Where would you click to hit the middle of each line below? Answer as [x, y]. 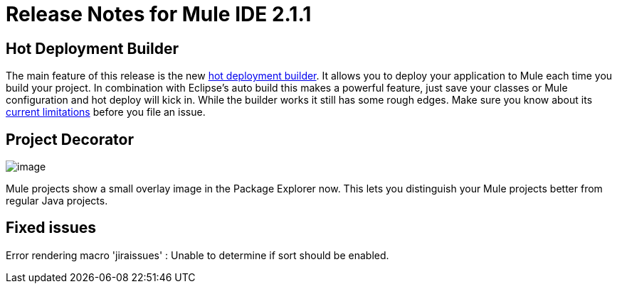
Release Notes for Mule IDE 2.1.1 [159, 14]
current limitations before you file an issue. [106, 112]
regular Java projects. [57, 201]
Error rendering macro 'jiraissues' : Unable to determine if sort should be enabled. [197, 255]
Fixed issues [51, 228]
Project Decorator [70, 139]
